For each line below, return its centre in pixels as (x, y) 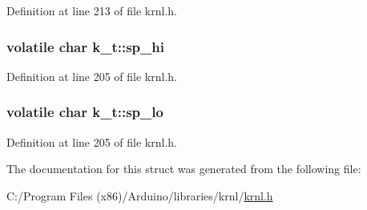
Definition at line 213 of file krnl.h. (92, 10)
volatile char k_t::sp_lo (85, 112)
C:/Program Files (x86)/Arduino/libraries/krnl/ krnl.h (140, 195)
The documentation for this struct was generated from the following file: (184, 169)
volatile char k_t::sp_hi (85, 46)
